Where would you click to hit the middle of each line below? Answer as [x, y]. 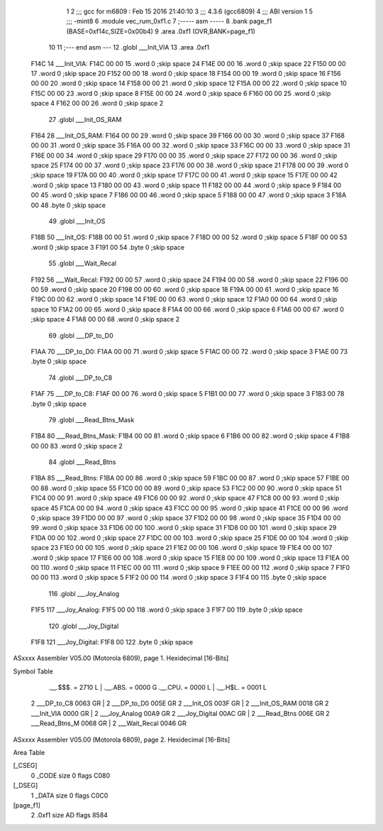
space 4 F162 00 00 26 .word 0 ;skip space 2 [97, 104]
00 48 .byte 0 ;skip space [68, 205]
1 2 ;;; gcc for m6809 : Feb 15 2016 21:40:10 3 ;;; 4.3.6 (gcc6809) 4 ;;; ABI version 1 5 [190, 11]
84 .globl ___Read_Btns [82, 462]
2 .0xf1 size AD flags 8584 [69, 815]
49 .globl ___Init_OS [77, 221]
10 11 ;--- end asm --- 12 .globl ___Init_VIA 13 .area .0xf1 [129, 48]
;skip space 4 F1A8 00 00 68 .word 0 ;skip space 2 [105, 319]
